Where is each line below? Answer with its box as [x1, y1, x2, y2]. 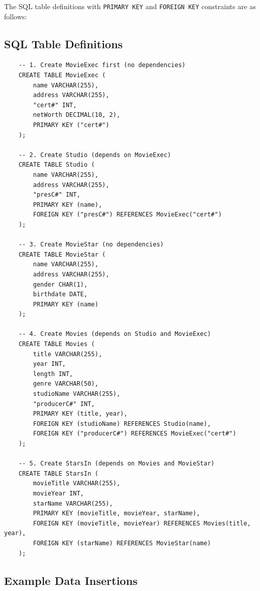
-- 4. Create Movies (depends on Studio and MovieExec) [18, 330, 211, 338]
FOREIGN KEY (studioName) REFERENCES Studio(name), [33, 420, 211, 427]
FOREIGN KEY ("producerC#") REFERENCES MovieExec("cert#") [33, 430, 237, 438]
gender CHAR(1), [33, 281, 88, 288]
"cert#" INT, [33, 101, 77, 109]
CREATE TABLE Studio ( [18, 161, 95, 169]
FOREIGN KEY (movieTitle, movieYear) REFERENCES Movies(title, [33, 519, 251, 527]
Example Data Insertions [4, 572, 138, 588]
